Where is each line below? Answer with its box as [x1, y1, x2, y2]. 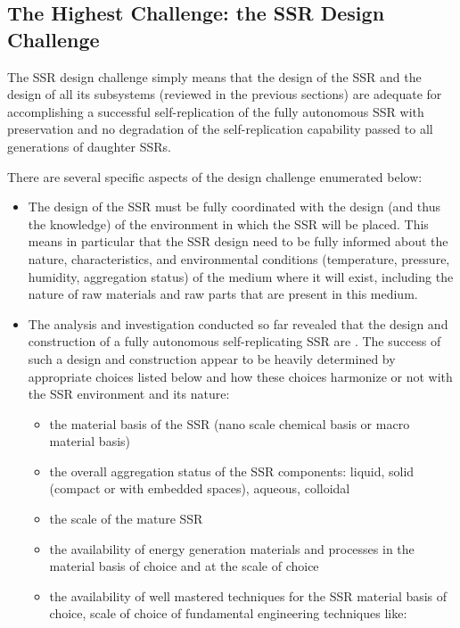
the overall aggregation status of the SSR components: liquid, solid [49, 461, 415, 480]
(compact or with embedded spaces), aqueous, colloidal [49, 479, 350, 498]
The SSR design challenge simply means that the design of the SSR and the [7, 67, 422, 86]
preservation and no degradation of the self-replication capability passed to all [7, 120, 433, 138]
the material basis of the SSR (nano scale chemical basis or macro [49, 414, 410, 433]
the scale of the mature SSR [49, 509, 203, 528]
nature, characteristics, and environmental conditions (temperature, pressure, [28, 249, 450, 268]
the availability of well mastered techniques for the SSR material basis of [49, 586, 448, 605]
